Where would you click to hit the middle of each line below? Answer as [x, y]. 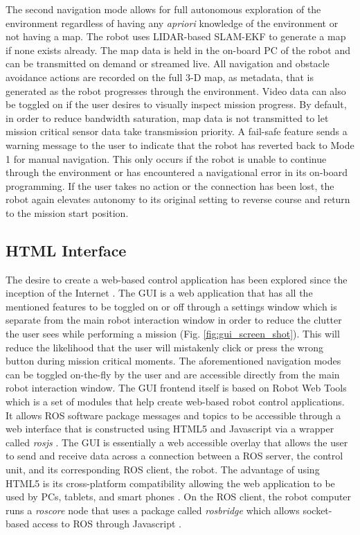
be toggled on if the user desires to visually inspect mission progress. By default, [176, 104]
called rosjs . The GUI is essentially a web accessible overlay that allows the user [177, 442]
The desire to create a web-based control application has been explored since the [177, 279]
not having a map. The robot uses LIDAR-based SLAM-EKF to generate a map [176, 36]
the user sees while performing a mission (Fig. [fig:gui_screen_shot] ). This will [173, 334]
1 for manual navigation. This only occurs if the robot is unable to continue [166, 158]
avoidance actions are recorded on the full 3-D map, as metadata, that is [160, 77]
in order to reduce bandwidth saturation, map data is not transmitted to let [167, 117]
